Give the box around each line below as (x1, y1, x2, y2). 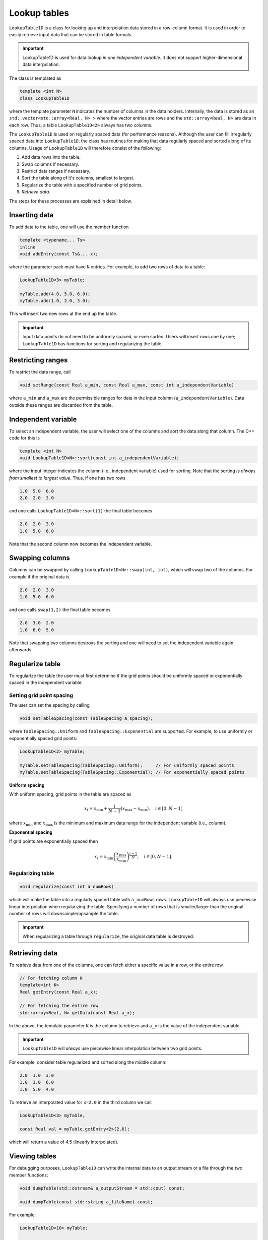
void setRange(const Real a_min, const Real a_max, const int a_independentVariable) (19, 382, 234, 388)
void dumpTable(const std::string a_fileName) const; (19, 1199, 153, 1205)
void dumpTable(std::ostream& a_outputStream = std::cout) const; (19, 1185, 185, 1191)
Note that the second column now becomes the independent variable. (9, 541, 152, 547)
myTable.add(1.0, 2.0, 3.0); (19, 298, 91, 304)
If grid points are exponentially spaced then (9, 838, 98, 844)
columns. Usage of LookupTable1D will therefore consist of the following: (9, 145, 161, 151)
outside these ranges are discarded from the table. (9, 402, 113, 408)
